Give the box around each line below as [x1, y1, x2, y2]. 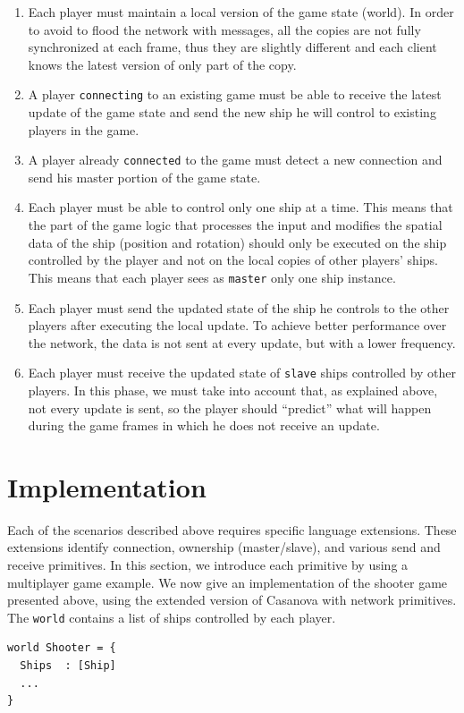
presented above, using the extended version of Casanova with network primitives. [7, 590, 457, 609]
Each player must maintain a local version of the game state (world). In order [28, 3, 454, 21]
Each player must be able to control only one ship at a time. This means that [28, 198, 453, 216]
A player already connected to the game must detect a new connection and [28, 150, 443, 169]
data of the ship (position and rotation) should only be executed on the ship [28, 233, 447, 251]
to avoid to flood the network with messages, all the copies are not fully [28, 20, 421, 38]
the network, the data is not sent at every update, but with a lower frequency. [28, 333, 456, 352]
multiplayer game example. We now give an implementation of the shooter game [7, 573, 448, 591]
